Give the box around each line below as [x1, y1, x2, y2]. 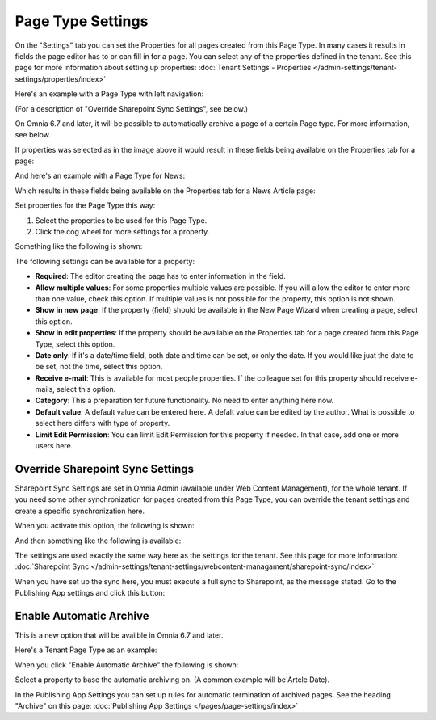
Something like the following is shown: [15, 242, 143, 251]
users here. [35, 441, 73, 451]
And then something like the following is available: [15, 536, 182, 545]
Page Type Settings [15, 12, 149, 30]
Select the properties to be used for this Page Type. [35, 215, 208, 225]
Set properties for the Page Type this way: [15, 200, 156, 210]
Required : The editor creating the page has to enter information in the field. [35, 272, 286, 281]
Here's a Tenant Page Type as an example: [15, 645, 157, 655]
